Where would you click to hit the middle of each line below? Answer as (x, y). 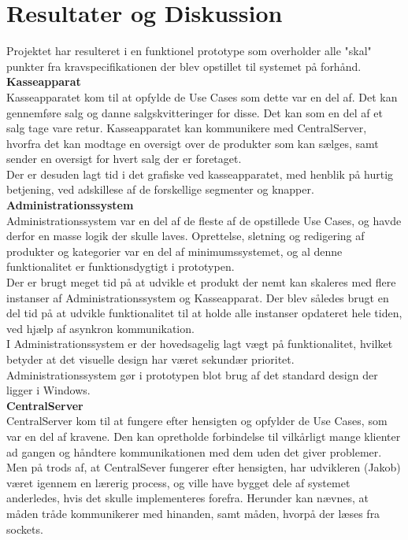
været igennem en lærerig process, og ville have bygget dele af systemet (178, 482)
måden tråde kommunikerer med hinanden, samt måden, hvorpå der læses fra (193, 513)
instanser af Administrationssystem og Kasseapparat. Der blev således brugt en (198, 297)
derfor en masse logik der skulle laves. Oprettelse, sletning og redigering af (185, 236)
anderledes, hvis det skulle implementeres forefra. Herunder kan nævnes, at (187, 498)
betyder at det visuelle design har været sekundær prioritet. (150, 359)
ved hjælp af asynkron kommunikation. (100, 328)
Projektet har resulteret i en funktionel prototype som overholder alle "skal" (189, 51)
